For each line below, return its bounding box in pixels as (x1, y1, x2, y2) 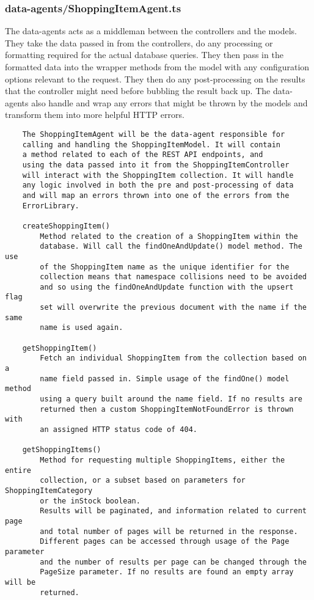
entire (5, 466, 31, 475)
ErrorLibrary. (22, 201, 79, 210)
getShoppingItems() (22, 445, 101, 455)
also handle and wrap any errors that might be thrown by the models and (31, 96, 308, 109)
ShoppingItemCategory (5, 486, 93, 495)
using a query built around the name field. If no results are (40, 395, 302, 404)
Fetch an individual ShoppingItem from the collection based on (40, 354, 307, 363)
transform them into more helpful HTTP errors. (5, 108, 184, 121)
